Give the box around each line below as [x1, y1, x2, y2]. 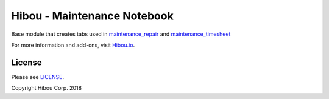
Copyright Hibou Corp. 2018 [11, 84, 82, 92]
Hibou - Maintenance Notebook [11, 9, 174, 22]
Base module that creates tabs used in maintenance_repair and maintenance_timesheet [11, 30, 231, 38]
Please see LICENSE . [11, 73, 64, 80]
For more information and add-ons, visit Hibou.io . [11, 41, 135, 49]
